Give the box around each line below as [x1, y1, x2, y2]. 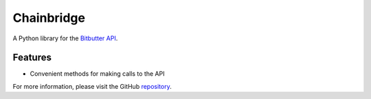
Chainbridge [12, 10, 86, 25]
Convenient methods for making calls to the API [30, 70, 165, 78]
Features [12, 52, 52, 63]
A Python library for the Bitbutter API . [12, 34, 118, 42]
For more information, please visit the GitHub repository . [12, 82, 172, 90]
